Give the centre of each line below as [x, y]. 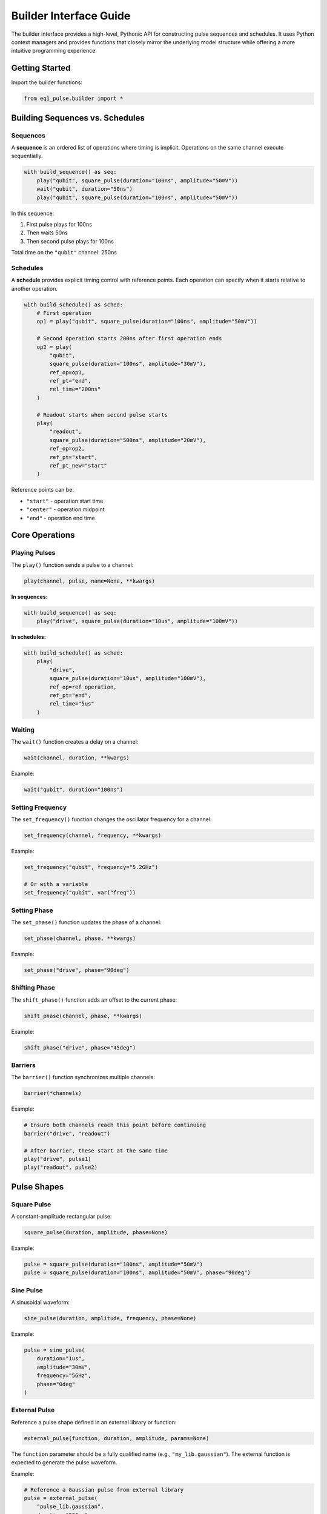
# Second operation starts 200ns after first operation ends [129, 339]
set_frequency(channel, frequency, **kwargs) [93, 835]
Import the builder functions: [47, 82]
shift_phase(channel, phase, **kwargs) [83, 1016]
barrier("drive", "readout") [67, 1133]
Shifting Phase [33, 988]
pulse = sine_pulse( [54, 1350]
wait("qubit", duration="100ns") [74, 790]
